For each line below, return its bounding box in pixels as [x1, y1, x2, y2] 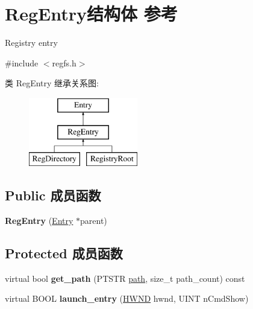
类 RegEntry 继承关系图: [5, 77, 99, 89]
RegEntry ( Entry [5, 214, 73, 227]
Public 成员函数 [5, 186, 101, 205]
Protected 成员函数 [5, 244, 123, 263]
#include [5, 56, 39, 69]
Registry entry [5, 36, 58, 49]
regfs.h [52, 56, 77, 69]
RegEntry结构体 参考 [5, 1, 178, 26]
